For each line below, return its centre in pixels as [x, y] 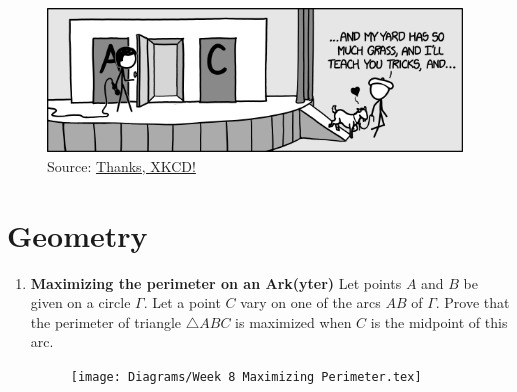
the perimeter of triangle [106, 321]
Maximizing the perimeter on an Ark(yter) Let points [216, 282]
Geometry [77, 234]
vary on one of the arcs [310, 302]
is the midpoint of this [439, 321]
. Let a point [182, 302]
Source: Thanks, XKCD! [121, 165]
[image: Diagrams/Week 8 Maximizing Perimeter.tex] [246, 377]
